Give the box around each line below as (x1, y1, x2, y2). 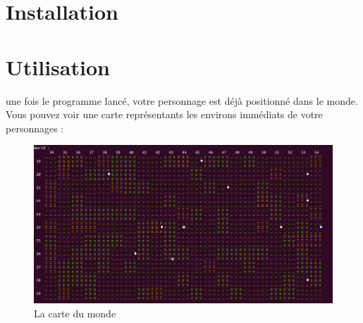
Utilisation (6, 52, 110, 81)
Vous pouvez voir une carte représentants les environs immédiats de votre (6, 107, 323, 122)
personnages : (6, 120, 64, 135)
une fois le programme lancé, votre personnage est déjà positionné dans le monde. (6, 93, 358, 108)
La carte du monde (34, 305, 116, 320)
